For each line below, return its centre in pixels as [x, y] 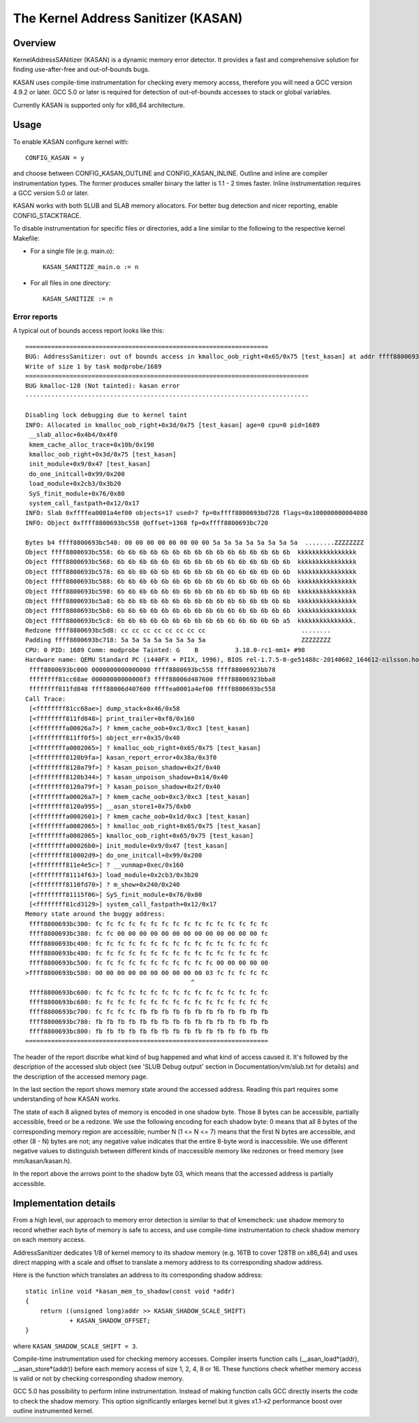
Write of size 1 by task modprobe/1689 [94, 366]
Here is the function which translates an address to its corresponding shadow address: [138, 1275]
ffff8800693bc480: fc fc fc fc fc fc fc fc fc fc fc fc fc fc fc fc [149, 953]
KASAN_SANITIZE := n [78, 299]
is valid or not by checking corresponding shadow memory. [98, 1378]
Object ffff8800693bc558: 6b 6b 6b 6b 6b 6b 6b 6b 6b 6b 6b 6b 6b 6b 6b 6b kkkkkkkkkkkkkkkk [191, 552]
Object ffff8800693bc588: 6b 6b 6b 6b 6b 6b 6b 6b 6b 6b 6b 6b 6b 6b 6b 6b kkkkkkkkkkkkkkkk [191, 582]
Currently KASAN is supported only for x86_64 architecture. [99, 105]
